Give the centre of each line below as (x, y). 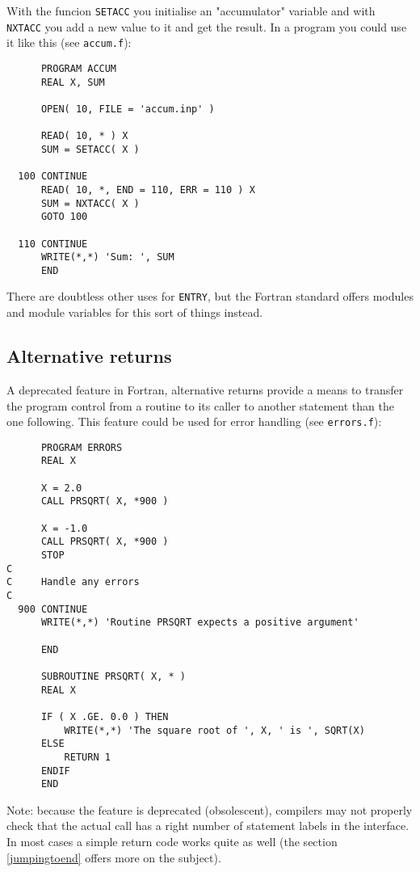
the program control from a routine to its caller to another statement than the (200, 405)
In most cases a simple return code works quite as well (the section (172, 842)
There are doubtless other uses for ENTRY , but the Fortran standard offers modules (210, 296)
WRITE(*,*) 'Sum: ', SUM (107, 257)
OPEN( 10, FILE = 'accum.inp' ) (128, 109)
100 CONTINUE (53, 177)
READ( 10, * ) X (84, 136)
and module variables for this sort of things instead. (135, 312)
